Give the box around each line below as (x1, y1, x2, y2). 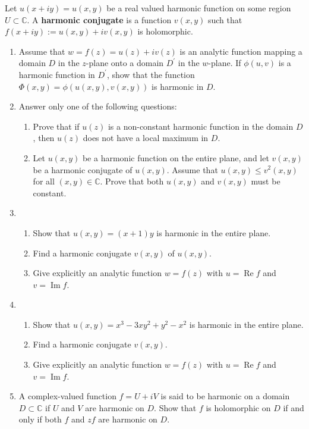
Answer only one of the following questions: (18, 100, 177, 112)
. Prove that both (100, 175, 164, 187)
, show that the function (106, 68, 195, 80)
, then (33, 131, 55, 144)
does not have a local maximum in (83, 131, 209, 144)
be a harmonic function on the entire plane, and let (82, 151, 269, 164)
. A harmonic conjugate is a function (27, 13, 172, 26)
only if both (18, 413, 62, 425)
